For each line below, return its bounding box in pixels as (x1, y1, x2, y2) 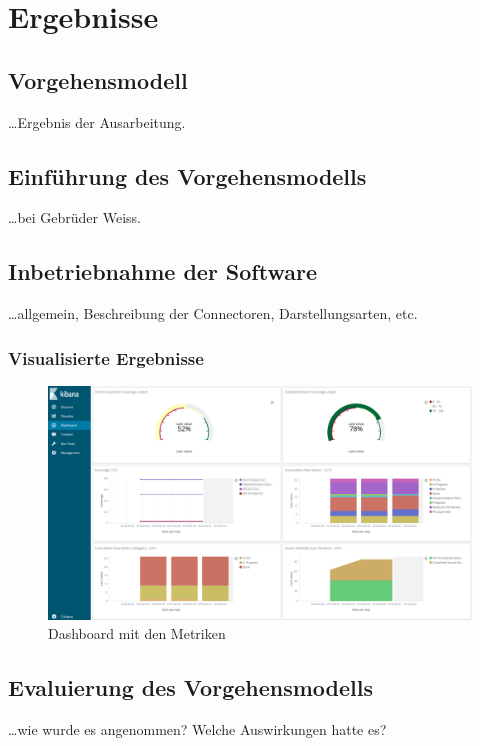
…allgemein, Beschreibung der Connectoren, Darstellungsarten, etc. (8, 303, 418, 324)
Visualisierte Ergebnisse (8, 345, 204, 370)
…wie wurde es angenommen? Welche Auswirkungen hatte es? (8, 718, 387, 739)
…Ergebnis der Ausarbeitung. (8, 111, 186, 132)
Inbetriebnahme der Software (8, 256, 317, 287)
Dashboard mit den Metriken (48, 623, 226, 644)
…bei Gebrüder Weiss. (8, 207, 141, 228)
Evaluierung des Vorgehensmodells (8, 672, 373, 703)
